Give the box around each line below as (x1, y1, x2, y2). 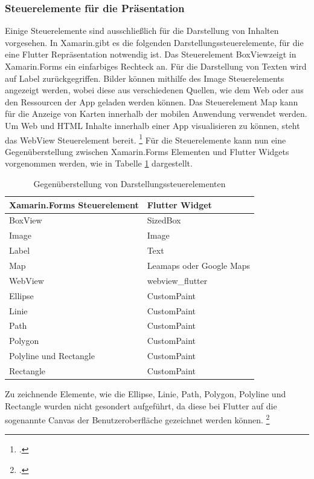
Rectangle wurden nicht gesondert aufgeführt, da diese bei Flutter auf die (5, 399, 277, 412)
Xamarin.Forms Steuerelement (9, 198, 139, 211)
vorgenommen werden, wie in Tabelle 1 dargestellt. (5, 157, 193, 170)
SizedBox (147, 214, 181, 226)
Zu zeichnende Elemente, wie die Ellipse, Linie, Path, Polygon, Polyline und (5, 387, 286, 400)
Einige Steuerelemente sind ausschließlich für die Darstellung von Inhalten (5, 24, 279, 37)
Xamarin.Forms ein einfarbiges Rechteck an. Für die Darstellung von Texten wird (5, 60, 307, 72)
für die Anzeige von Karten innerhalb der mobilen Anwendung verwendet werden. (5, 107, 307, 120)
